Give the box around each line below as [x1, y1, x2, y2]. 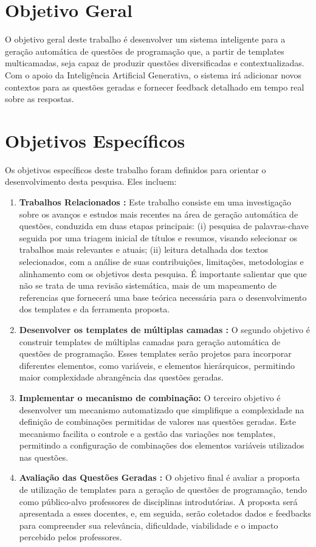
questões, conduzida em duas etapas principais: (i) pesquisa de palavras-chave [19, 219, 309, 232]
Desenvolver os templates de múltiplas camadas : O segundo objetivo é [19, 323, 310, 335]
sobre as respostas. [5, 92, 74, 105]
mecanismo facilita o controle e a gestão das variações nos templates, [19, 427, 276, 439]
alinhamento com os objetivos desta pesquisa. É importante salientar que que [19, 267, 307, 280]
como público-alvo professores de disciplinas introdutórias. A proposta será [19, 495, 298, 507]
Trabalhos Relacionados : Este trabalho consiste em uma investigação [19, 196, 292, 208]
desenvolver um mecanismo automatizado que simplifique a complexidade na [19, 403, 304, 416]
